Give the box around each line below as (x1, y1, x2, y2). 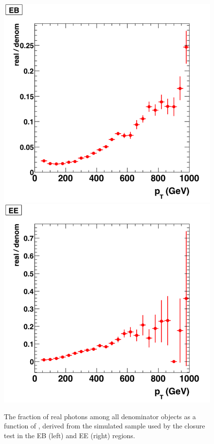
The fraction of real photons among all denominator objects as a (4, 411, 196, 421)
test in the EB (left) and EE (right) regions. (4, 430, 135, 440)
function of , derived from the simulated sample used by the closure (4, 421, 205, 431)
